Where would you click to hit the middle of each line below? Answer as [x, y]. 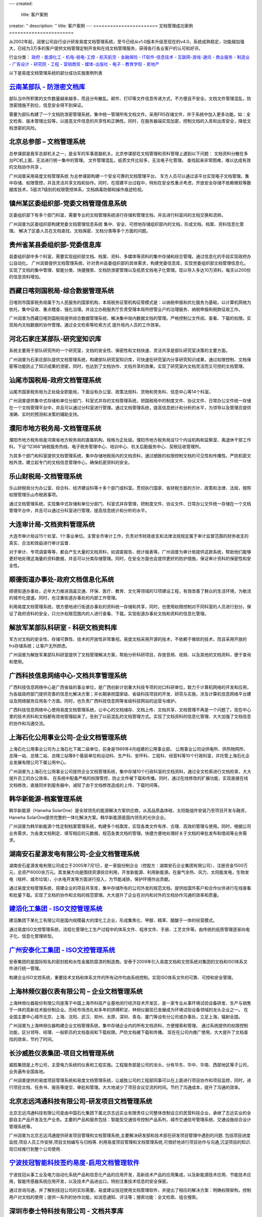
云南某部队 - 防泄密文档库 [47, 87]
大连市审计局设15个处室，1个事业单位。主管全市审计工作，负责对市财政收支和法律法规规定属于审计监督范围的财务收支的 [129, 536]
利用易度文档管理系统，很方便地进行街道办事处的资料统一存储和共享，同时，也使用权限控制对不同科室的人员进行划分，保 [130, 607]
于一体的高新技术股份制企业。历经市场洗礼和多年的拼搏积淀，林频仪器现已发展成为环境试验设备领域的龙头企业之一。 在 [129, 1010]
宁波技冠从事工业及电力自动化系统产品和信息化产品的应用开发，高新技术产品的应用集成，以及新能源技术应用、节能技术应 [130, 1174]
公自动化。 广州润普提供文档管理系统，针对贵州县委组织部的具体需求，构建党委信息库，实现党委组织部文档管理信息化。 [129, 263]
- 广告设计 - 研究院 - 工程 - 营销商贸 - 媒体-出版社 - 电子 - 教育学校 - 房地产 [84, 64]
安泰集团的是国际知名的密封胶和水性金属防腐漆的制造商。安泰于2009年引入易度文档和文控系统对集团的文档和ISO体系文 [128, 962]
